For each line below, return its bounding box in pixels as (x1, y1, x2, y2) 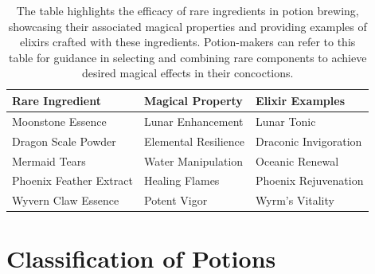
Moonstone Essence (12, 112, 107, 129)
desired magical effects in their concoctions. (81, 65, 294, 81)
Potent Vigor (143, 192, 208, 209)
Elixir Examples (256, 92, 345, 108)
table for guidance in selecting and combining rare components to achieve (8, 49, 367, 65)
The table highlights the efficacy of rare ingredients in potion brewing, (16, 2, 359, 18)
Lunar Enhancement (143, 112, 244, 129)
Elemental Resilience (143, 132, 245, 149)
